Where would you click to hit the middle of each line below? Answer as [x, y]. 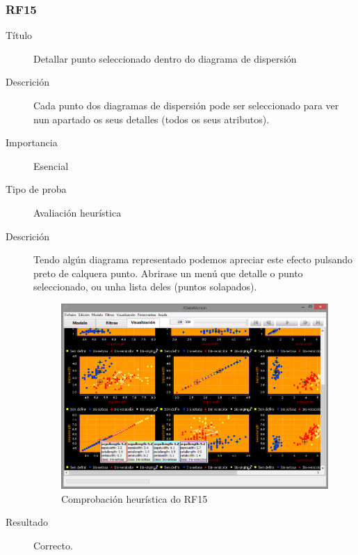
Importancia [32, 142]
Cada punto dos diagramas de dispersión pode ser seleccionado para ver [186, 105]
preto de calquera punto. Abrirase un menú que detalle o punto [168, 273]
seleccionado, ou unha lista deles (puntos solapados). [145, 287]
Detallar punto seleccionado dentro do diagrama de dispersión [165, 58]
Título [19, 35]
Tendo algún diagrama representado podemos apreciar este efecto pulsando [193, 259]
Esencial [51, 165]
